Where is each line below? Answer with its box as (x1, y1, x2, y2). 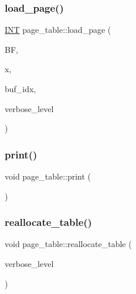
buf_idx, (5, 83, 36, 94)
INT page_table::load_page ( (5, 23, 111, 36)
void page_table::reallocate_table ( (5, 238, 132, 250)
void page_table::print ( (5, 170, 91, 182)
